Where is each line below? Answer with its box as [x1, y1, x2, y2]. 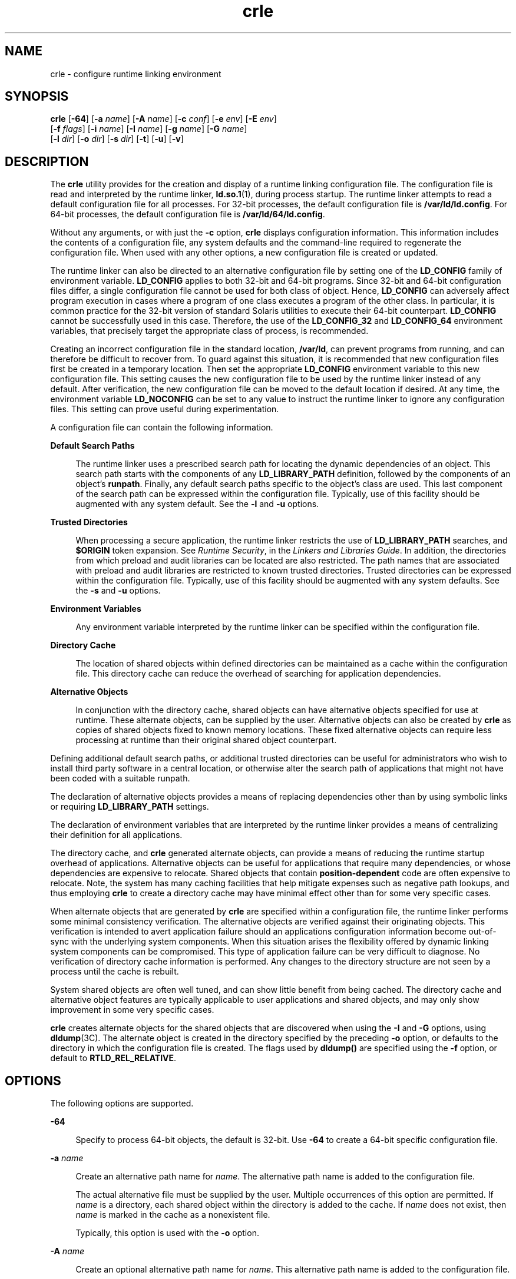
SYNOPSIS [5, 89, 69, 104]
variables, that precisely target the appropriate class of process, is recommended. [50, 326, 369, 336]
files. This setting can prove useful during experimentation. [50, 404, 279, 415]
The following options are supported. [50, 1098, 194, 1109]
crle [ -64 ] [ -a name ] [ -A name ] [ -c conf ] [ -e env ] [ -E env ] [50, 114, 277, 124]
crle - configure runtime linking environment [50, 68, 221, 79]
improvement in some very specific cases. [50, 1005, 214, 1015]
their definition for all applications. [50, 830, 183, 840]
